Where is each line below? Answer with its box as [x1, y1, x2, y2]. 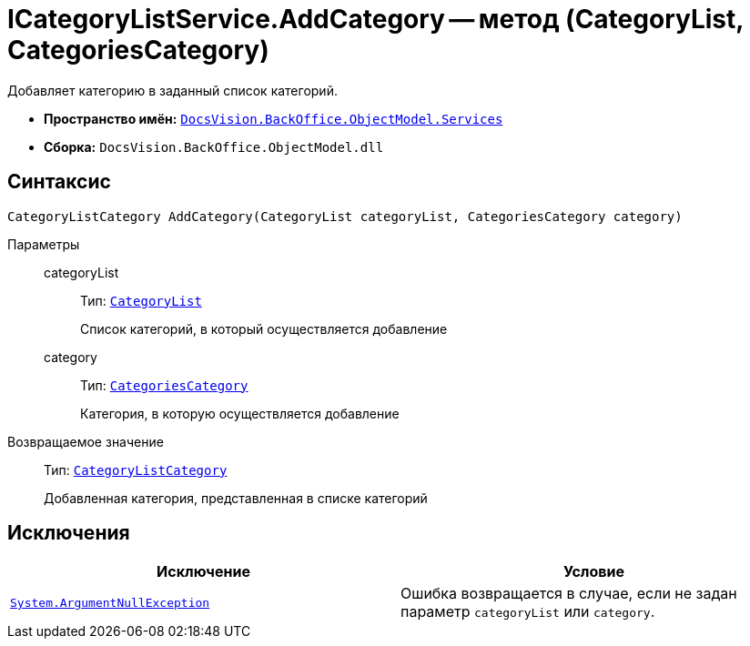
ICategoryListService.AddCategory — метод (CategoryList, [7, 4, 744, 35]
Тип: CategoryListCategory [44, 461, 228, 478]
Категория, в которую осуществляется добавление [80, 405, 400, 421]
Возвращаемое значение [7, 433, 164, 449]
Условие [563, 562, 624, 581]
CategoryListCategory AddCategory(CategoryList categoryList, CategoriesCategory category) [7, 208, 683, 224]
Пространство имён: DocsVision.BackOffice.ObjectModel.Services [44, 110, 503, 126]
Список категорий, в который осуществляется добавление [80, 320, 448, 337]
